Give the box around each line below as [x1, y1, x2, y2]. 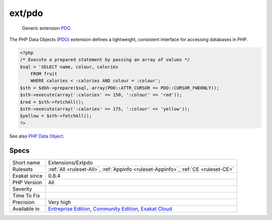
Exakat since [12, 172, 43, 179]
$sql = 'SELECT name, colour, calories [20, 64, 118, 70]
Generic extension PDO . [22, 25, 72, 31]
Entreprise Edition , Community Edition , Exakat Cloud [48, 205, 172, 212]
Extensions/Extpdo [48, 159, 93, 166]
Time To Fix [12, 192, 40, 199]
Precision [12, 198, 35, 205]
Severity [12, 185, 32, 192]
